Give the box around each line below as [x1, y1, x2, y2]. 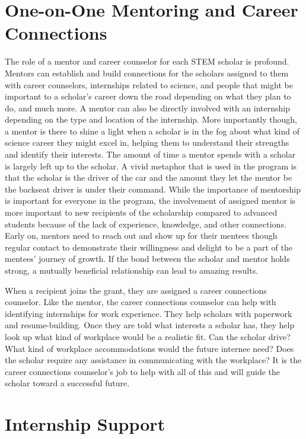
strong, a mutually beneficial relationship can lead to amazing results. [5, 264, 259, 276]
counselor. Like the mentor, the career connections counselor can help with [5, 296, 276, 308]
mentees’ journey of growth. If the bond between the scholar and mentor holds [5, 252, 290, 265]
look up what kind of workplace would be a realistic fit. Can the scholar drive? [5, 330, 291, 342]
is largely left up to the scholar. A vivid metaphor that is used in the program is [5, 159, 297, 172]
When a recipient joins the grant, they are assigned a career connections [5, 284, 267, 296]
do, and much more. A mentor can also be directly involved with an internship [5, 101, 290, 114]
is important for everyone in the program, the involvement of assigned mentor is [5, 194, 296, 207]
